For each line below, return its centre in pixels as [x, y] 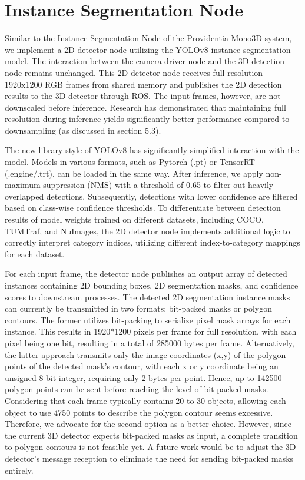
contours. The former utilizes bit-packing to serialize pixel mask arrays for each [148, 320]
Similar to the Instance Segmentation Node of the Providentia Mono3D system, [148, 38]
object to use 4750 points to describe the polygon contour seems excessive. [139, 412]
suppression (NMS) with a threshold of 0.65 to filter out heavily [158, 185]
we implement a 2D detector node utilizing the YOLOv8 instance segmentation [148, 49]
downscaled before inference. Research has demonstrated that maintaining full [145, 107]
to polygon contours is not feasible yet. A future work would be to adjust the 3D [150, 447]
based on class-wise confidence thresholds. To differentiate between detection [143, 208]
